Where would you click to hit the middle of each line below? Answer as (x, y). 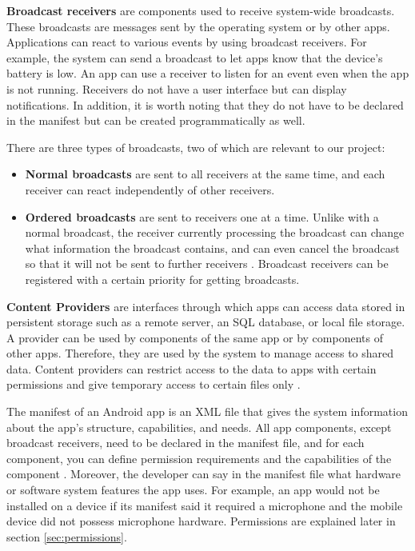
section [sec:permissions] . (67, 536)
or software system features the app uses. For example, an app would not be (193, 490)
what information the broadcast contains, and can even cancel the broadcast (212, 248)
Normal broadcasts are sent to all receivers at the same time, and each (205, 174)
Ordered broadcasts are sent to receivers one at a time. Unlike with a (202, 216)
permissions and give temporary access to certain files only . (154, 384)
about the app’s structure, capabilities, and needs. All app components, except (199, 427)
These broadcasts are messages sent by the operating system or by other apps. (198, 26)
